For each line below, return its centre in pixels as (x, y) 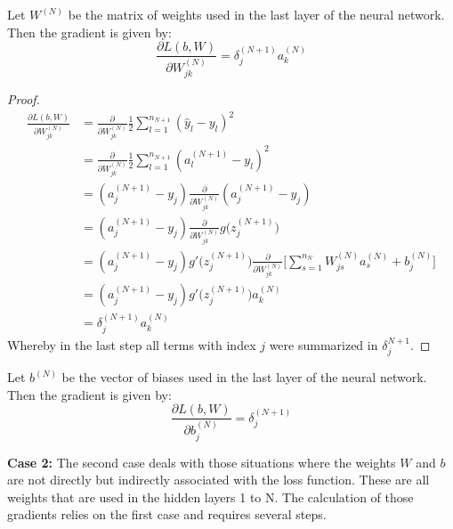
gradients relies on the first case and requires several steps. (167, 514)
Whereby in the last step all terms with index (132, 344)
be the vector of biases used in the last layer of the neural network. (244, 377)
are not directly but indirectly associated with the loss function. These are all (218, 480)
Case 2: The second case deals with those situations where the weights (202, 462)
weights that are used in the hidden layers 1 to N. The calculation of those (210, 496)
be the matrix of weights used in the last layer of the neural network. (256, 14)
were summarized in (324, 344)
